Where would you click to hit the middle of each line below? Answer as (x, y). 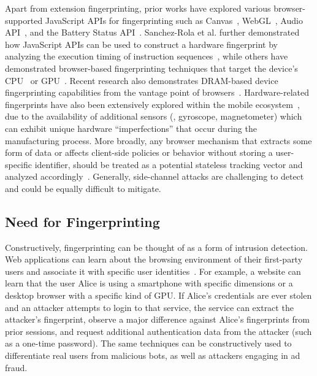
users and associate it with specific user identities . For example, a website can (153, 271)
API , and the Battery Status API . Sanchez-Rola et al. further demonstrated (152, 32)
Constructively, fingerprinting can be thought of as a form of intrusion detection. (156, 247)
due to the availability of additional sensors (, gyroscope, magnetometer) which (154, 116)
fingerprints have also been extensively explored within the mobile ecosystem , (152, 104)
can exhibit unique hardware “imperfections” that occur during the (131, 128)
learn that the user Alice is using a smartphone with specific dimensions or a (149, 283)
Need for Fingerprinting (82, 221)
